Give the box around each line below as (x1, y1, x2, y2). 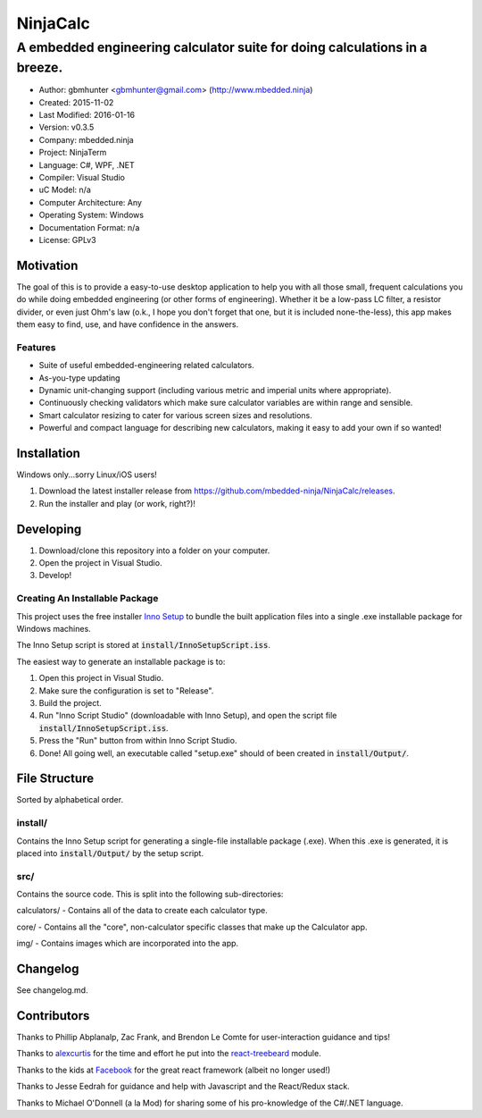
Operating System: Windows (38, 210, 145, 221)
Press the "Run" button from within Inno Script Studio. (38, 736, 237, 746)
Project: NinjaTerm (38, 147, 107, 158)
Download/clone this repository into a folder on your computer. (38, 545, 270, 556)
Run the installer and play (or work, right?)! (38, 498, 196, 509)
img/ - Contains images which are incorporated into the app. (16, 938, 239, 949)
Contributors (16, 1008, 90, 1023)
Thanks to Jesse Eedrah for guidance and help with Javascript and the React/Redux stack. (16, 1081, 350, 1092)
